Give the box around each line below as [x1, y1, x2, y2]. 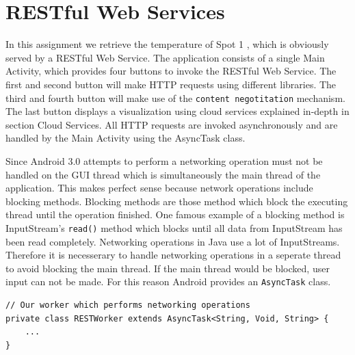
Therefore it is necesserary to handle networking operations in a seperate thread [5, 248, 341, 262]
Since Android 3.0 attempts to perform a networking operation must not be [5, 153, 323, 168]
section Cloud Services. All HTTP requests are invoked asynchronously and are [5, 117, 338, 131]
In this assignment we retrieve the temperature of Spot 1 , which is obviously [5, 37, 329, 51]
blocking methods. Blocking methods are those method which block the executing [5, 194, 348, 208]
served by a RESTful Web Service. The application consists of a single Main [5, 50, 325, 64]
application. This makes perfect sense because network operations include [5, 181, 313, 195]
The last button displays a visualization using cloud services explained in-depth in [5, 104, 350, 118]
